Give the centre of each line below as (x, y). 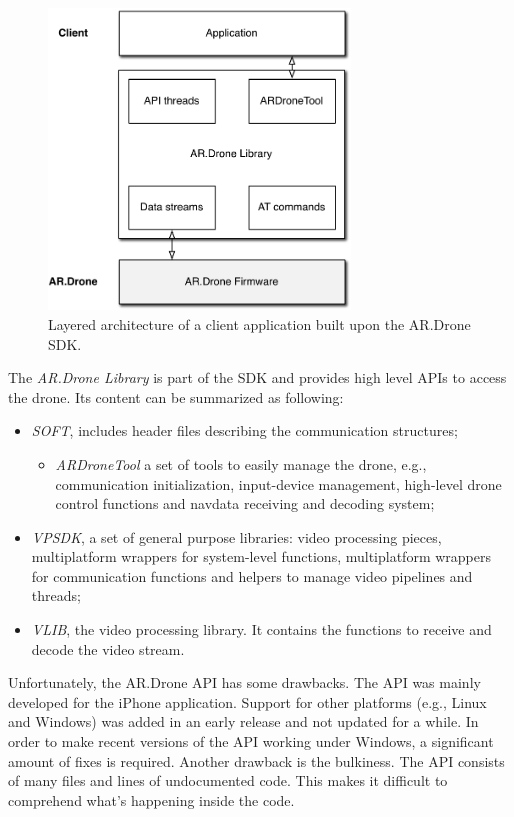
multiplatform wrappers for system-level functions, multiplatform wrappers (261, 556)
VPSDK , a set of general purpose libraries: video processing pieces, (236, 536)
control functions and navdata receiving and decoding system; (245, 503)
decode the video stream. (108, 648)
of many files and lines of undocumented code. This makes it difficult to (228, 780)
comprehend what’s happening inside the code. (151, 799)
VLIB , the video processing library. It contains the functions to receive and (261, 629)
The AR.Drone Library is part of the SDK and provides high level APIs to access (257, 377)
